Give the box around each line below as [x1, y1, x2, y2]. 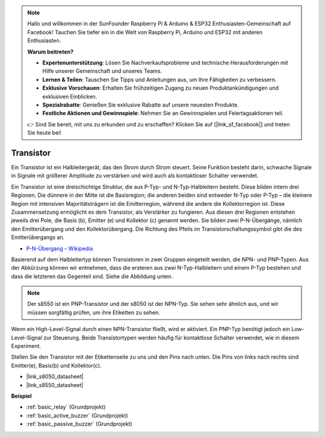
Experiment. [11, 342, 42, 350]
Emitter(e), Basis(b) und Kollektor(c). [11, 362, 102, 369]
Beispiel [11, 392, 32, 400]
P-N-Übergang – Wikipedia [26, 244, 93, 252]
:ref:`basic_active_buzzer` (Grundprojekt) [26, 412, 129, 419]
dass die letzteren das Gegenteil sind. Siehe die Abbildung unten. [11, 273, 173, 280]
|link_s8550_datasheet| [26, 381, 84, 388]
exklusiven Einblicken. [42, 93, 97, 100]
